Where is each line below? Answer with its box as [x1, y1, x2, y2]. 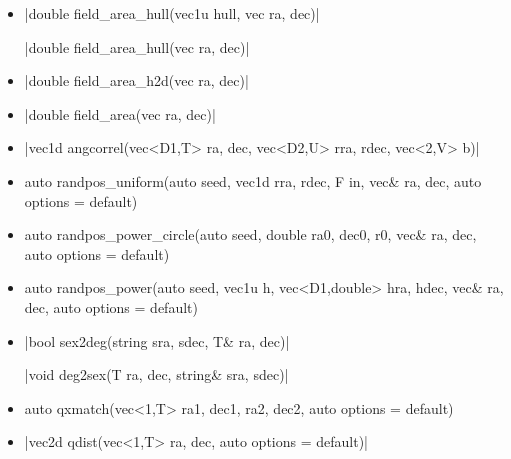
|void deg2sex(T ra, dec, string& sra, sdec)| [24, 364, 289, 385]
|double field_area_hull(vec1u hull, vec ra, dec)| [24, 3, 320, 23]
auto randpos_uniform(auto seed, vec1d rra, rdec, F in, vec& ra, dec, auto [24, 170, 482, 191]
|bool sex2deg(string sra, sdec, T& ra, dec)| [24, 330, 290, 351]
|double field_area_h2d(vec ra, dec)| [24, 70, 249, 91]
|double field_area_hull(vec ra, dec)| [24, 36, 250, 57]
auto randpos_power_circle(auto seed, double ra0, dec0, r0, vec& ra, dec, [24, 224, 477, 245]
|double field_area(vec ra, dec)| [24, 103, 216, 124]
